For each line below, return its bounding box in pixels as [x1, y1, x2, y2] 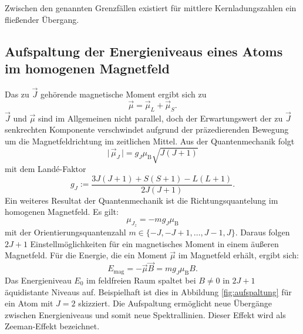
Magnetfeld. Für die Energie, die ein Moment [5, 249, 167, 261]
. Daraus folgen [235, 226, 290, 238]
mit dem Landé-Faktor [5, 163, 86, 175]
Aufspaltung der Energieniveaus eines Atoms [5, 42, 283, 60]
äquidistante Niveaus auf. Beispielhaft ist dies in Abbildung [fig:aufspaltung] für [5, 285, 292, 298]
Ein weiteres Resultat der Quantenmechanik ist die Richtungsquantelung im [5, 194, 278, 206]
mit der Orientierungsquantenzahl [5, 226, 126, 238]
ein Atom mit [5, 297, 53, 309]
